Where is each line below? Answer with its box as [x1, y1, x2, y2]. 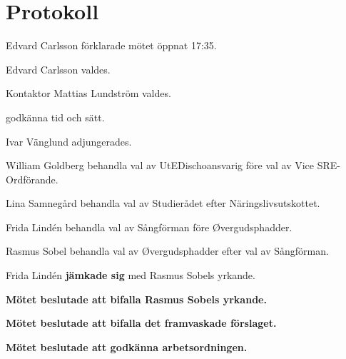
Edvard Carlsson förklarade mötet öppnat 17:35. [6, 38, 217, 53]
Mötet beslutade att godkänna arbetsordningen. [6, 339, 248, 354]
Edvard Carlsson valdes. [6, 61, 111, 76]
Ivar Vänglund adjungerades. [6, 133, 132, 148]
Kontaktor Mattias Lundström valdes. [6, 86, 171, 101]
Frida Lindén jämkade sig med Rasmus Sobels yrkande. [6, 268, 255, 283]
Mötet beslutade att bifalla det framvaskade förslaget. [6, 315, 277, 330]
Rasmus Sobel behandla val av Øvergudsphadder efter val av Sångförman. [6, 243, 329, 258]
